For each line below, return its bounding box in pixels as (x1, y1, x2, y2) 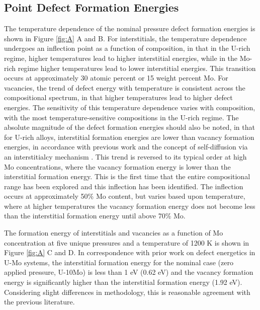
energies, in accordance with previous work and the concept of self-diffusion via (4, 141, 248, 152)
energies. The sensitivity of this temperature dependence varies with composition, (4, 102, 255, 112)
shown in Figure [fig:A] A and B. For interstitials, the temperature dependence (4, 33, 247, 43)
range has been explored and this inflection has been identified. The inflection (4, 181, 243, 191)
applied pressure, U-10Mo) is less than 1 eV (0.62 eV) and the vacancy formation (4, 267, 253, 277)
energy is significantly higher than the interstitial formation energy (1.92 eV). (4, 277, 242, 287)
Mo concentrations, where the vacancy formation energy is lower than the (4, 161, 231, 172)
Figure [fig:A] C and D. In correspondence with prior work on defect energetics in (4, 247, 255, 258)
